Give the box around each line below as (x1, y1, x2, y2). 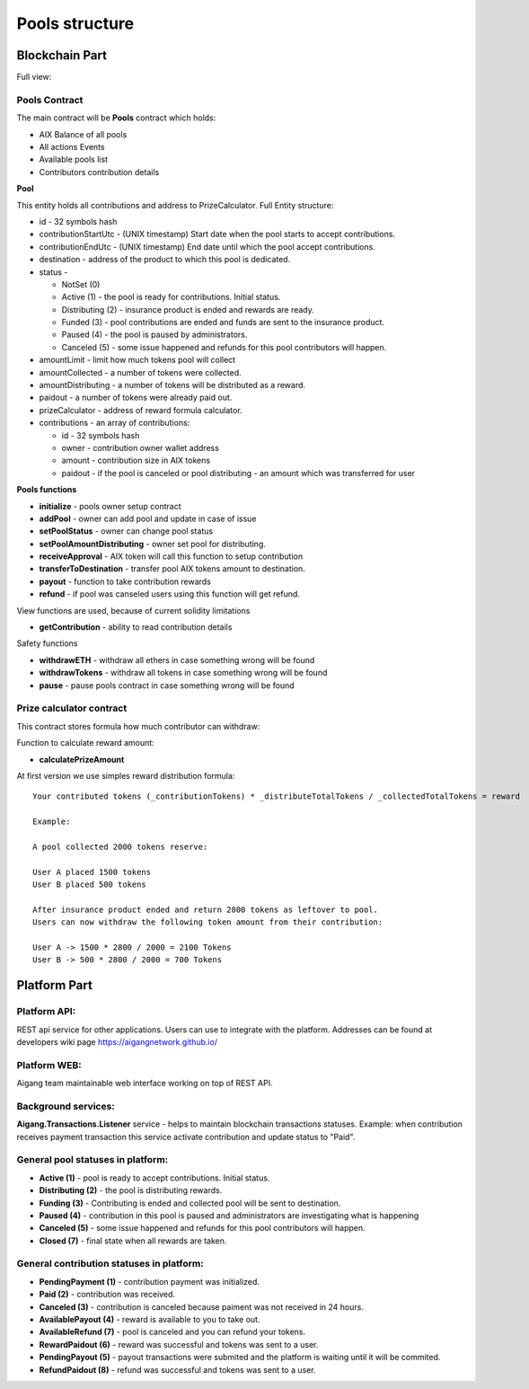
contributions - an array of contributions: (39, 418, 190, 429)
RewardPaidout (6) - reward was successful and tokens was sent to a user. (39, 1339, 319, 1349)
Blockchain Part (16, 48, 108, 63)
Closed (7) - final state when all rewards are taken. (39, 1235, 227, 1246)
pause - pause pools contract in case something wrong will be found (39, 679, 295, 691)
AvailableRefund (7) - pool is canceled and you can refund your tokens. (39, 1326, 306, 1338)
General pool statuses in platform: (16, 1154, 169, 1166)
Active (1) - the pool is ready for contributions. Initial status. (61, 292, 281, 303)
